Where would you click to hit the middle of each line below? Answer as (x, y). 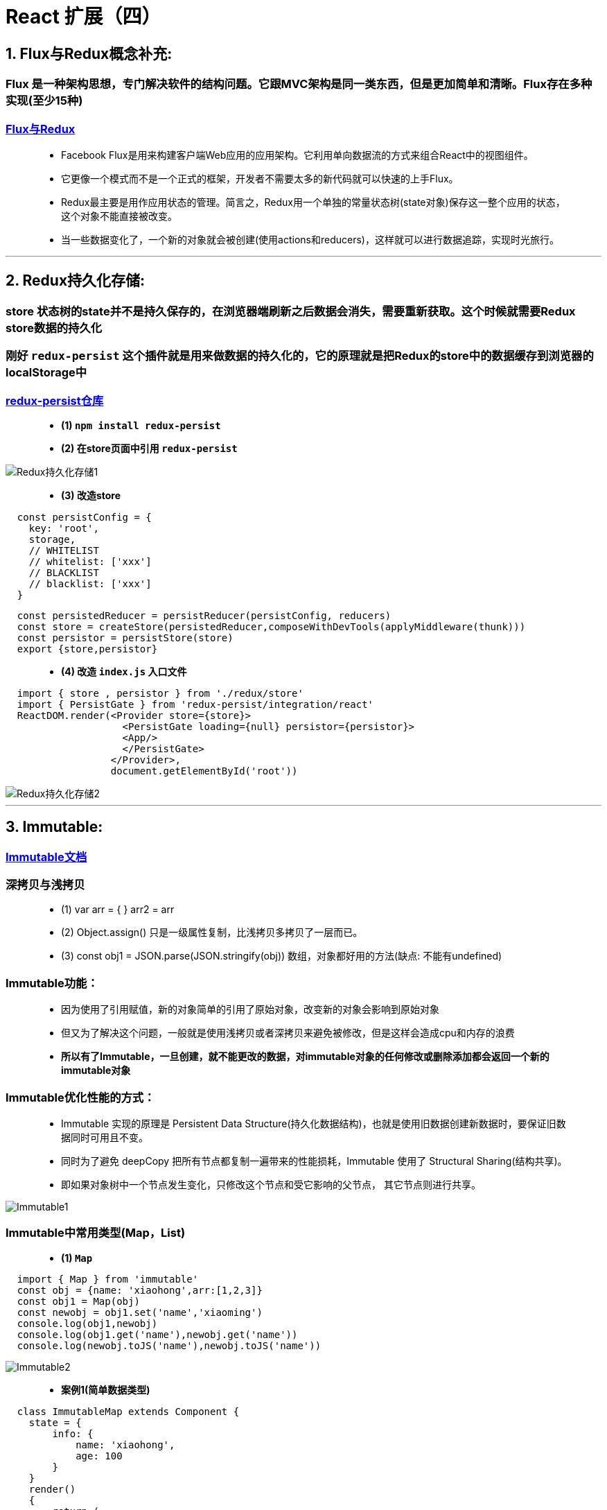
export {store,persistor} (87, 649)
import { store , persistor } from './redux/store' (160, 693)
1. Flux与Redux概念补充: (89, 53)
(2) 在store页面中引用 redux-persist (149, 448)
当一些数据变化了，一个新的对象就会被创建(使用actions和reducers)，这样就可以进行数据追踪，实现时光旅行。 (310, 239)
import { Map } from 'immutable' (108, 1279)
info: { (73, 1433)
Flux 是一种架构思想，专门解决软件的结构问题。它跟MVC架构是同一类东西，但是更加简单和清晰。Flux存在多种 (299, 84)
